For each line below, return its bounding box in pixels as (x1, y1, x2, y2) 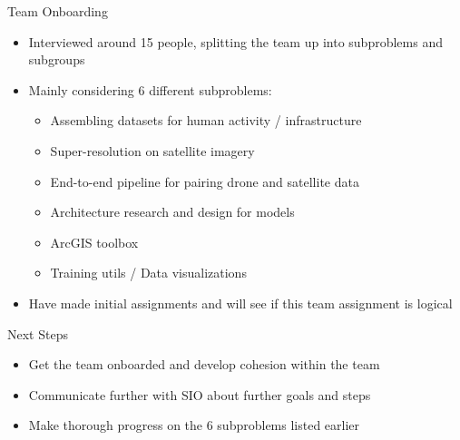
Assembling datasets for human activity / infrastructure (50, 111, 362, 130)
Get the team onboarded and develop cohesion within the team (28, 355, 380, 374)
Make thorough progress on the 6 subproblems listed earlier (28, 416, 360, 435)
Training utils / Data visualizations (50, 263, 247, 282)
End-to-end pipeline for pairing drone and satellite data (50, 171, 359, 191)
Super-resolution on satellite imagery (50, 141, 255, 160)
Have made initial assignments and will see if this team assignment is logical (28, 293, 453, 312)
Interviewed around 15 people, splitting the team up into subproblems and (28, 32, 443, 51)
